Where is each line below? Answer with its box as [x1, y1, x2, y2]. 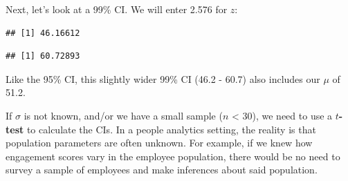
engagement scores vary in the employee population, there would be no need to [6, 149, 340, 163]
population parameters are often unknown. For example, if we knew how [6, 135, 313, 150]
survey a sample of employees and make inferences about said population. [6, 162, 318, 177]
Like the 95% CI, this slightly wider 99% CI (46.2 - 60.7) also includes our [6, 71, 320, 86]
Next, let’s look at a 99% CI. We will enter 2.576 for [6, 2, 228, 16]
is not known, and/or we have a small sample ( [24, 108, 223, 122]
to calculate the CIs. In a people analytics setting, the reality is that [26, 122, 316, 136]
